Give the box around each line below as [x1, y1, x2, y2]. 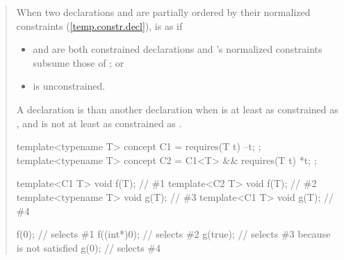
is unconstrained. [33, 79, 106, 93]
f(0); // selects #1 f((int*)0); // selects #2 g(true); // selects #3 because [16, 227, 331, 241]
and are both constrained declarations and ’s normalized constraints [33, 42, 322, 56]
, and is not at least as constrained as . [16, 115, 182, 130]
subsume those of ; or [33, 55, 124, 70]
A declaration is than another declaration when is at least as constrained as [16, 101, 338, 116]
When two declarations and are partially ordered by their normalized [16, 5, 311, 19]
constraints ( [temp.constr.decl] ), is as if [16, 18, 183, 33]
